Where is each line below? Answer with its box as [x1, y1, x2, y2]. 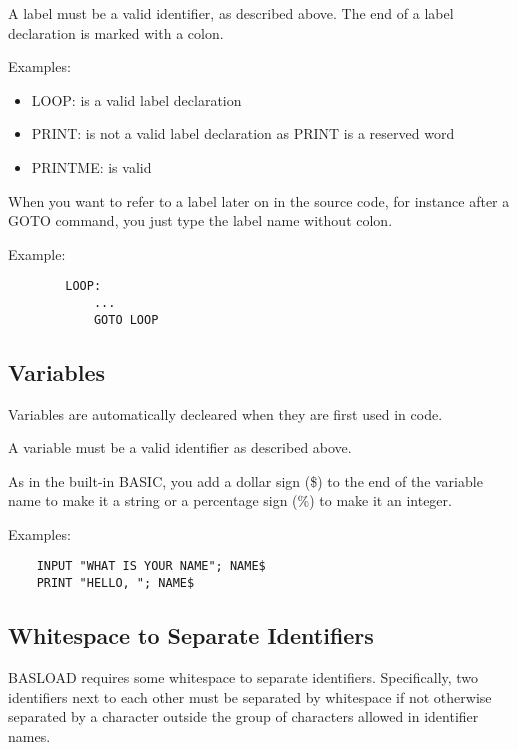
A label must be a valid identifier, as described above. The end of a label [8, 3, 454, 23]
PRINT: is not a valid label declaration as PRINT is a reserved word [31, 123, 455, 144]
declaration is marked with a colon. [8, 22, 224, 43]
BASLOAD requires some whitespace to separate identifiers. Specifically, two [8, 667, 479, 687]
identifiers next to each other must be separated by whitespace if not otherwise [8, 686, 492, 707]
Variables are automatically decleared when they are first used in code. [8, 403, 443, 424]
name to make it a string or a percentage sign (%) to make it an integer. [8, 490, 452, 511]
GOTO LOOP [93, 312, 159, 327]
